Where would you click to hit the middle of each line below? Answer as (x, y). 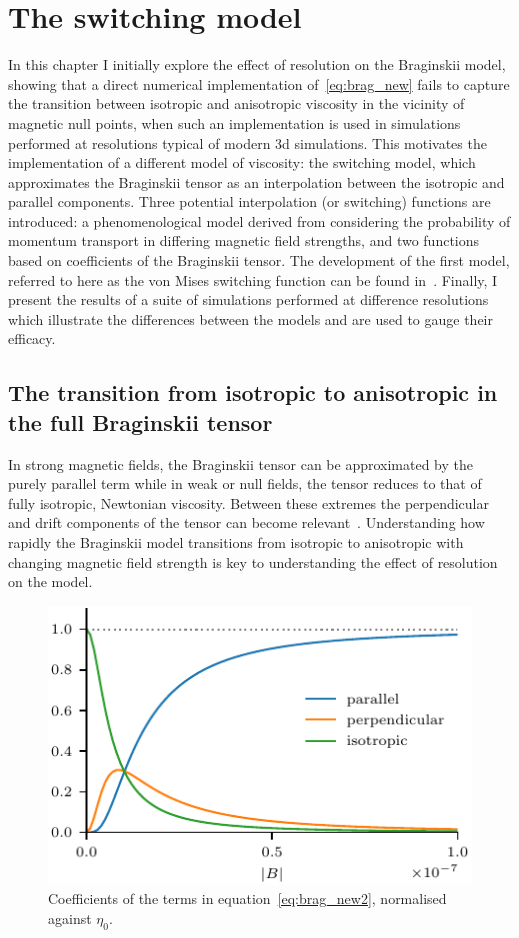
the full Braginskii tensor (140, 421)
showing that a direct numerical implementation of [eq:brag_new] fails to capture (259, 83)
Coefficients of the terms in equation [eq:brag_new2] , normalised (247, 898)
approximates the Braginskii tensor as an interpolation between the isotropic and (256, 181)
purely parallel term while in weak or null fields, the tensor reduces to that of (245, 483)
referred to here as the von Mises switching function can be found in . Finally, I (253, 279)
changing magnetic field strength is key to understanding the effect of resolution (253, 561)
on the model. (50, 581)
